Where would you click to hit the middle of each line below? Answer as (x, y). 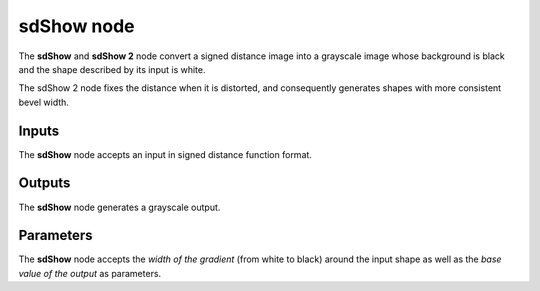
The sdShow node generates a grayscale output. (119, 207)
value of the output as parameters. (90, 273)
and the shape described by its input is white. (112, 69)
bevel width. (44, 102)
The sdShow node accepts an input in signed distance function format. (165, 154)
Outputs (44, 183)
